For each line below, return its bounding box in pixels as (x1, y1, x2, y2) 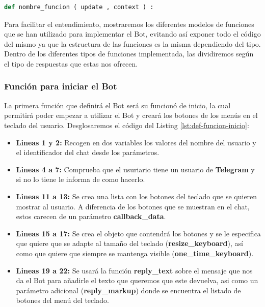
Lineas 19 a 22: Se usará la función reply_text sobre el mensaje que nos (16, 265, 253, 275)
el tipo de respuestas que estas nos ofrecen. (4, 58, 138, 69)
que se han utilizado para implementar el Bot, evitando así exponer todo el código (4, 28, 261, 39)
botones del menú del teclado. (16, 295, 109, 305)
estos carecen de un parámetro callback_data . (16, 211, 166, 222)
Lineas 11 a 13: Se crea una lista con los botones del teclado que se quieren (16, 191, 257, 201)
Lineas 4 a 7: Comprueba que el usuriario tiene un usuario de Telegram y (16, 164, 255, 174)
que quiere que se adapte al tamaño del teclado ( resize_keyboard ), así (16, 238, 243, 249)
